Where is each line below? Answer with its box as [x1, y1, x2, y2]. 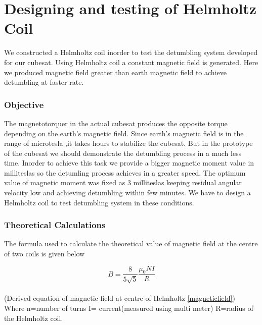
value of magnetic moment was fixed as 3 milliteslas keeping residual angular [4, 177, 242, 188]
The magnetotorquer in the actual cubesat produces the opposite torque [4, 118, 228, 128]
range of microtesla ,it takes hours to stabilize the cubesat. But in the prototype [4, 138, 253, 148]
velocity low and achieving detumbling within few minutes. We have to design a [4, 187, 251, 198]
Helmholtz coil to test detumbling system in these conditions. [4, 197, 194, 207]
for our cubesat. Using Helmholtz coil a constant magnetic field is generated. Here [4, 57, 258, 67]
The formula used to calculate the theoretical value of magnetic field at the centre [4, 238, 258, 249]
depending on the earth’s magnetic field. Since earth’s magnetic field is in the [4, 128, 244, 138]
